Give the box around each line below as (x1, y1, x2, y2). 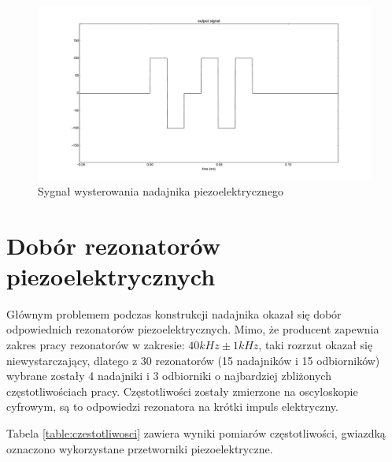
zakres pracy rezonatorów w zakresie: (6, 336, 185, 352)
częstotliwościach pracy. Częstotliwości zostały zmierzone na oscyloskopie (6, 382, 358, 399)
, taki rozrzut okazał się (258, 336, 373, 352)
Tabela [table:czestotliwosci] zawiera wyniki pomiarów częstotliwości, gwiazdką (6, 424, 386, 441)
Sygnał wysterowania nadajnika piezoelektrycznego (38, 182, 284, 199)
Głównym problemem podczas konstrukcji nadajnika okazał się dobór (6, 305, 342, 322)
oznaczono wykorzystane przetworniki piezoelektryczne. (6, 440, 273, 456)
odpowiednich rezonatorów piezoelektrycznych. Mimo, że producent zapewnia (6, 321, 379, 337)
